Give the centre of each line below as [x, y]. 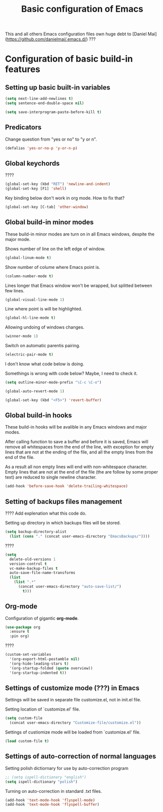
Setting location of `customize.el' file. [43, 709]
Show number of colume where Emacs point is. [53, 267]
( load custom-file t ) [27, 741]
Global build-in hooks [38, 416]
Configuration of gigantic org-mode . [42, 618]
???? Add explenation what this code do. [46, 513]
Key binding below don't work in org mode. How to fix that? [65, 198]
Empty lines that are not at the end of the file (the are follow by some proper [81, 472]
